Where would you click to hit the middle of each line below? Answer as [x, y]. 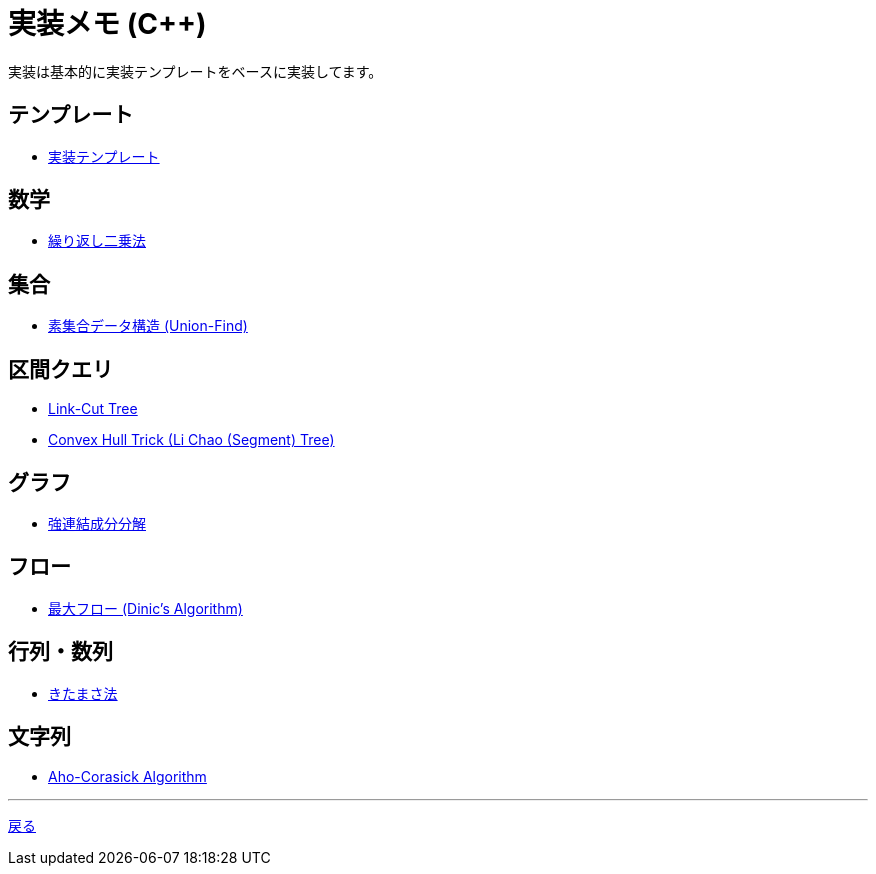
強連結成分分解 [97, 523]
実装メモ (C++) [107, 24]
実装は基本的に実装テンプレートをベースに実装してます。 [195, 71]
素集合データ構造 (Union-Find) [148, 326]
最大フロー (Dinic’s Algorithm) [145, 608]
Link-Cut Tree [93, 409]
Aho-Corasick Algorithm [127, 776]
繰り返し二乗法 [97, 241]
